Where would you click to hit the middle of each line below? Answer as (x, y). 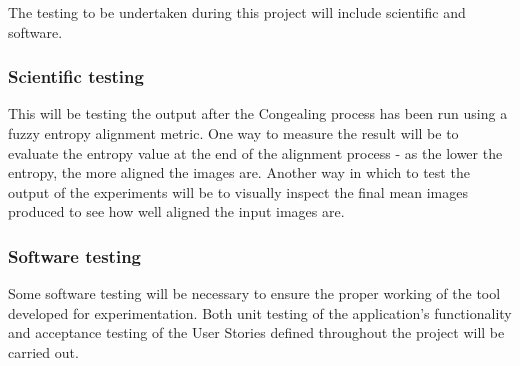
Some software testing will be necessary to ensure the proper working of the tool (254, 293)
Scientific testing (76, 76)
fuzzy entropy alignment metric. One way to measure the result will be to (233, 133)
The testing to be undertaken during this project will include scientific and (237, 12)
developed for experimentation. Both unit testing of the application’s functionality (260, 312)
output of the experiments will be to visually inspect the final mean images (238, 191)
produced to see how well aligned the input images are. (176, 211)
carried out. (43, 351)
